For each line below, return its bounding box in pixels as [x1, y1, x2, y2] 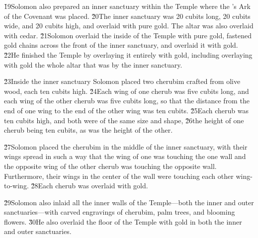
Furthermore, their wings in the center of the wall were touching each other [4, 170, 234, 181]
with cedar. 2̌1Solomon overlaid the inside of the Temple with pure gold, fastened [4, 30, 252, 40]
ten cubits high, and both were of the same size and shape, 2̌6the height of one [4, 115, 244, 125]
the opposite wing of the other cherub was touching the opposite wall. [4, 160, 217, 171]
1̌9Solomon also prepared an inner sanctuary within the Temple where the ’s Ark [4, 1, 251, 11]
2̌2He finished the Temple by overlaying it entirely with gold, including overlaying [4, 49, 253, 60]
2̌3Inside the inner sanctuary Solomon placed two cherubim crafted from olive [4, 76, 241, 86]
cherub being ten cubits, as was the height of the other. [4, 125, 173, 135]
